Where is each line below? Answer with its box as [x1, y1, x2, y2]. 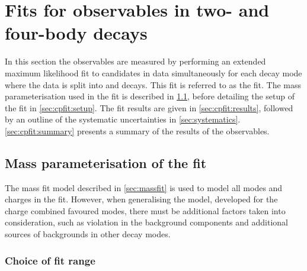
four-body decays [5, 21, 148, 45]
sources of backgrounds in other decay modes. [5, 228, 171, 240]
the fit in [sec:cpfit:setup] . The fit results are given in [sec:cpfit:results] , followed [5, 101, 293, 114]
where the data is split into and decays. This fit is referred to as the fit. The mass [5, 78, 302, 91]
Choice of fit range [5, 253, 95, 267]
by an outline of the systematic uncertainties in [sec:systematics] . [5, 113, 241, 125]
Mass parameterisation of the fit [5, 153, 207, 172]
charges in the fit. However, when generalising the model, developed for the [5, 193, 278, 205]
